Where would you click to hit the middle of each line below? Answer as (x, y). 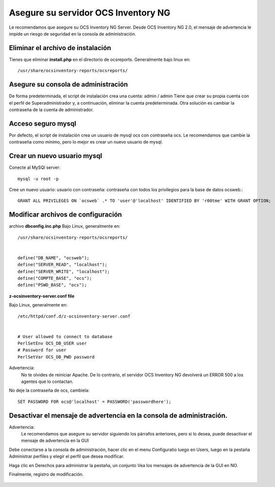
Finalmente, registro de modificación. (46, 474)
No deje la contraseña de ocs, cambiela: (49, 390)
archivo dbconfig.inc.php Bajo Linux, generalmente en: (65, 226)
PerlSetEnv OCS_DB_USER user (52, 343)
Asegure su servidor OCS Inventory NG (90, 13)
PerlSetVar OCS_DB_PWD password (56, 357)
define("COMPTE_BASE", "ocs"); (55, 278)
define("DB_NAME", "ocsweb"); (54, 258)
